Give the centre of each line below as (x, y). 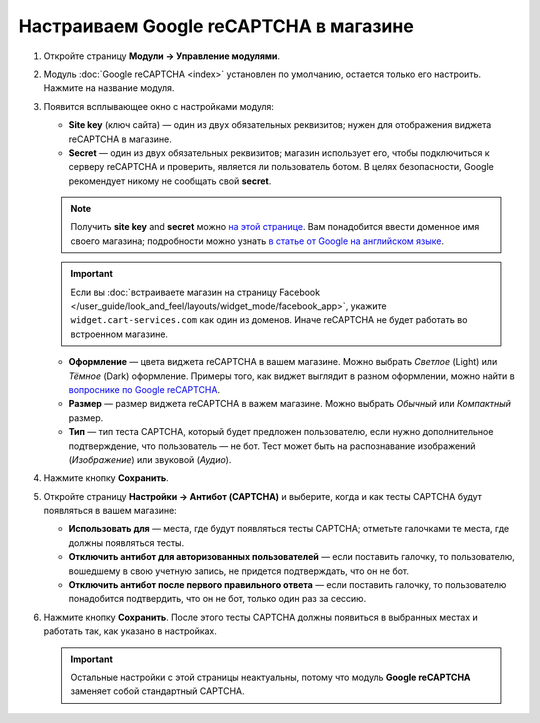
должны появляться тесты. (126, 542)
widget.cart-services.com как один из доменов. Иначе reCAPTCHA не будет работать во (269, 320)
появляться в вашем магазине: (110, 511)
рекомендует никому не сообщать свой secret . (170, 181)
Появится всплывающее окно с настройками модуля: (159, 106)
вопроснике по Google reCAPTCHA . (144, 389)
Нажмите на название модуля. (109, 88)
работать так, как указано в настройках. (130, 631)
